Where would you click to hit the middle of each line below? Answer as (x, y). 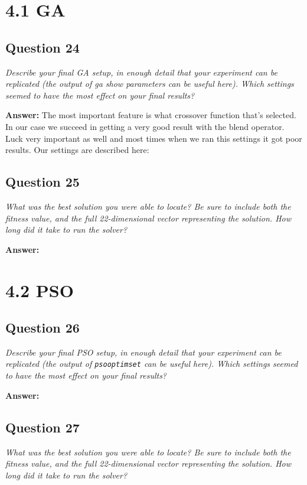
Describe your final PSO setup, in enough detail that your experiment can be (143, 352)
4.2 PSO (40, 290)
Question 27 (43, 427)
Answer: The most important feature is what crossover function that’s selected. (151, 115)
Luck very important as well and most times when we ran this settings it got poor (154, 138)
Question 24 (43, 47)
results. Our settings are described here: (77, 150)
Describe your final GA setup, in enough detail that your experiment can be (141, 72)
